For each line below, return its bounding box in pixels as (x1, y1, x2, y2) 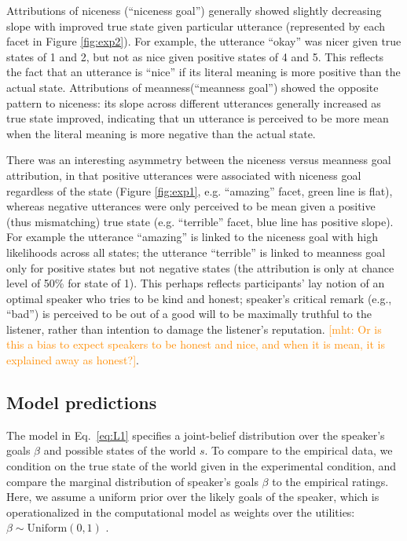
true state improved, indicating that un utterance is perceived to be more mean (6, 110, 389, 126)
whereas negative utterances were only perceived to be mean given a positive (6, 198, 376, 214)
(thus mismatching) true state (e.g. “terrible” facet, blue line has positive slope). (6, 213, 394, 229)
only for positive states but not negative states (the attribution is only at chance (6, 259, 394, 276)
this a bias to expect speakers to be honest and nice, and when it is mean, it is (6, 336, 385, 353)
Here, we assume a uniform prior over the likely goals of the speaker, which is (6, 488, 379, 505)
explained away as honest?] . (6, 352, 139, 368)
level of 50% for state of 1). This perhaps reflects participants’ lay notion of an (6, 275, 385, 291)
